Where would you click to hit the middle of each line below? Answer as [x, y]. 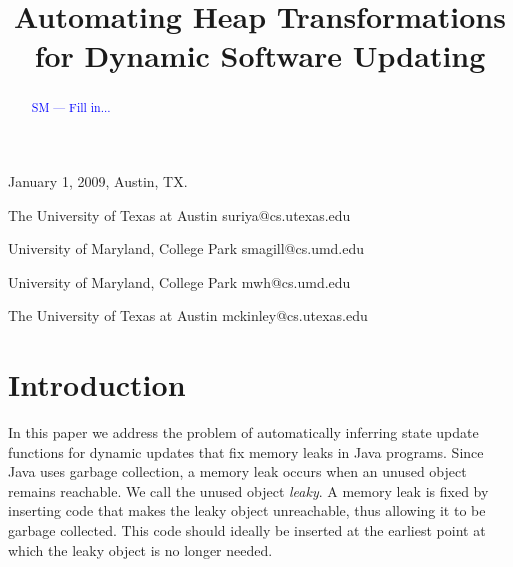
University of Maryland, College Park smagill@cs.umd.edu [186, 248]
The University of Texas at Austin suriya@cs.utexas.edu [179, 214]
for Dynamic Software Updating [260, 55]
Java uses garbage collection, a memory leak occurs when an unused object [237, 471]
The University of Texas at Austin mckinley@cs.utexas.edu [188, 315]
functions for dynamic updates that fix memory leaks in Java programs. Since [246, 451]
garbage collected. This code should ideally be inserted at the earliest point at [247, 530]
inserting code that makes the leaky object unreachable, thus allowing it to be [247, 510]
